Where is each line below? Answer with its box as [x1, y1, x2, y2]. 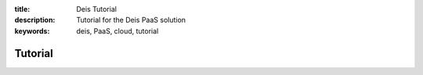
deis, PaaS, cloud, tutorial [76, 26, 159, 35]
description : [14, 16, 56, 25]
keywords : [14, 26, 50, 35]
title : [14, 5, 31, 13]
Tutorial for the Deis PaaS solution [76, 16, 186, 25]
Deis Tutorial [76, 5, 117, 13]
